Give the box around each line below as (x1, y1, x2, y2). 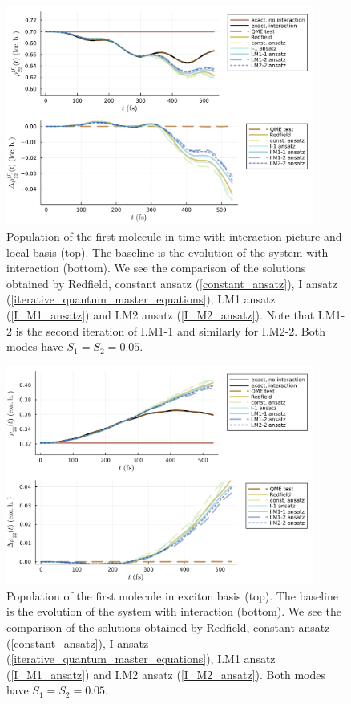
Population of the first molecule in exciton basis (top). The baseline (6, 587, 338, 604)
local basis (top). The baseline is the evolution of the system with (6, 243, 329, 260)
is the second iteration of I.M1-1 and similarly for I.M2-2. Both (15, 322, 325, 339)
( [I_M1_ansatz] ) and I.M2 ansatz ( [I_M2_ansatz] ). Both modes (6, 665, 325, 682)
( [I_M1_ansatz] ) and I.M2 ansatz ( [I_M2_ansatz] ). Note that (6, 306, 315, 323)
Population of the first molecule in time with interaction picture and (6, 228, 342, 244)
